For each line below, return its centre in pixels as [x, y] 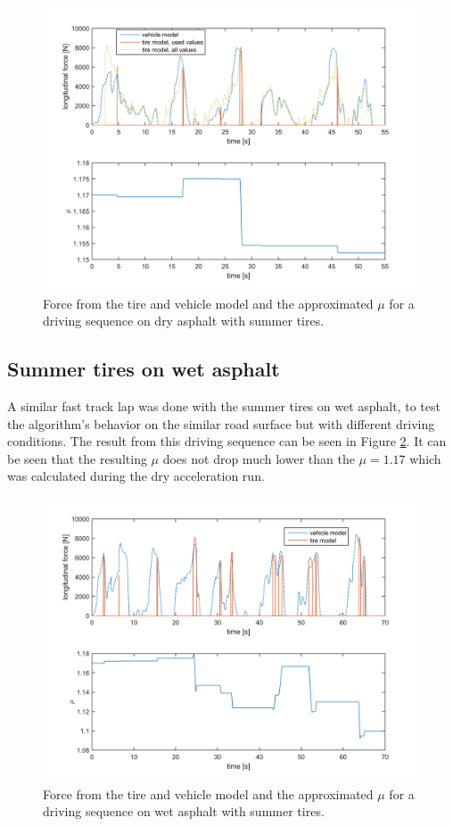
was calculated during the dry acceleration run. [136, 476]
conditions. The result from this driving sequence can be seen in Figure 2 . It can [227, 441]
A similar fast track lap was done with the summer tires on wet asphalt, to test [224, 405]
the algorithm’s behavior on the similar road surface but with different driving [221, 423]
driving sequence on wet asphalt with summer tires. [184, 811]
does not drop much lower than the [259, 458]
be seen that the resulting [77, 458]
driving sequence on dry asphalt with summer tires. [184, 321]
